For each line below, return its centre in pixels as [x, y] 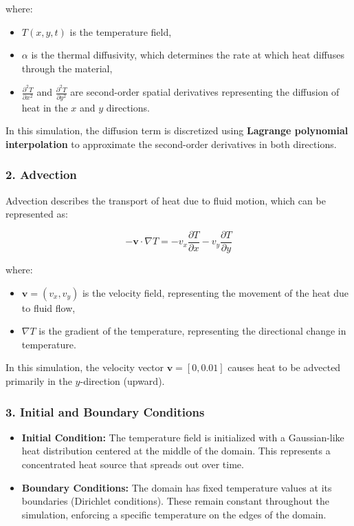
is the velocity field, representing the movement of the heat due [215, 292]
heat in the [45, 107]
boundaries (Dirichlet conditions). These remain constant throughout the [175, 501]
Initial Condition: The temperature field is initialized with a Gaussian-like [183, 437]
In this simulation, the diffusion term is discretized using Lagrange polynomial [177, 130]
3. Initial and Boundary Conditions [105, 411]
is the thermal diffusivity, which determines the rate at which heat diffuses [188, 55]
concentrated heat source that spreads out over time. [133, 464]
